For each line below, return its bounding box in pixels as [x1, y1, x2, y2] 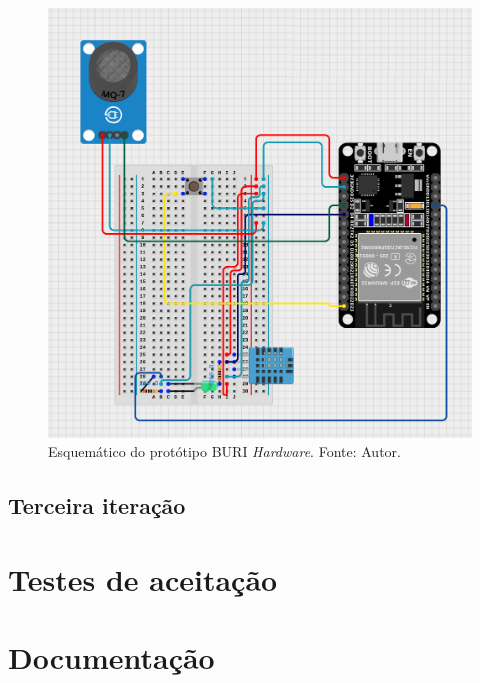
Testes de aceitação [8, 559, 278, 600]
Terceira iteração [8, 490, 186, 521]
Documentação [8, 637, 215, 678]
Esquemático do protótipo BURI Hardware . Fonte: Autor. [48, 441, 401, 462]
